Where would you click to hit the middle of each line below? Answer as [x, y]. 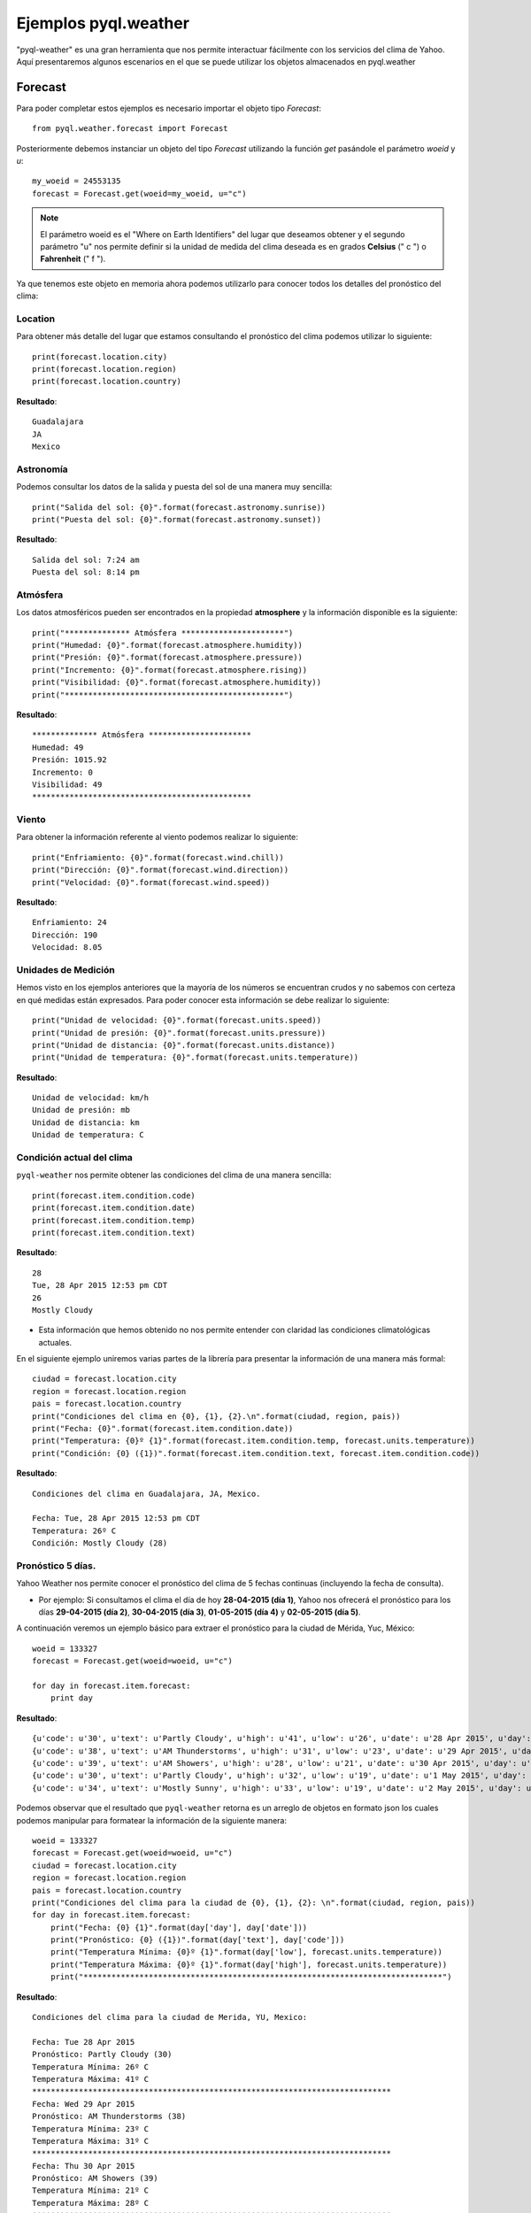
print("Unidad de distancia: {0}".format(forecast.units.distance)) [184, 1045]
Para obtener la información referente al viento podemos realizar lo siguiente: [157, 837]
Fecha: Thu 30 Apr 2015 [84, 2166]
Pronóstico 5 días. [56, 1565]
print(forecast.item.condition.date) [114, 1208]
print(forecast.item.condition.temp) [114, 1220]
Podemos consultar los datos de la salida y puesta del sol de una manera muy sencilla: [174, 487]
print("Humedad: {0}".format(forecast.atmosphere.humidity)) [167, 645]
